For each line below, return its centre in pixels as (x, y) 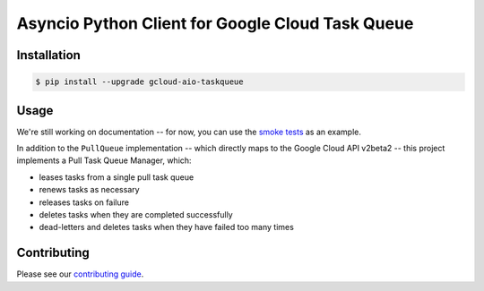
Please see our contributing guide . (80, 274)
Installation (48, 55)
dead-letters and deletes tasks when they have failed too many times (167, 227)
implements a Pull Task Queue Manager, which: (104, 160)
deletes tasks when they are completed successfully (136, 214)
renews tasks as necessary (89, 190)
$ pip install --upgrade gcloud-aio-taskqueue (139, 82)
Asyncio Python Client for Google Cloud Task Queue (215, 23)
